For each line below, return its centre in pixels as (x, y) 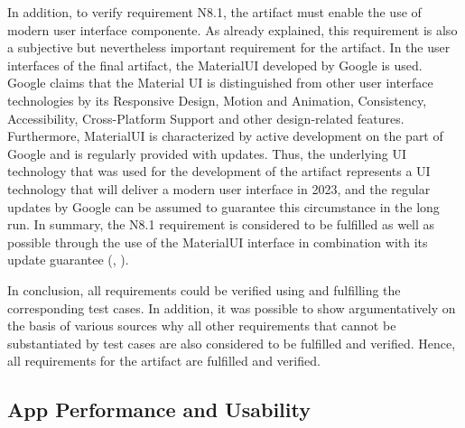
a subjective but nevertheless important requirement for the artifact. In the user (229, 47)
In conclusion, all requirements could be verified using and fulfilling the (204, 289)
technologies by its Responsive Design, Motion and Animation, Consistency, (217, 100)
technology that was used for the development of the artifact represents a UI (219, 171)
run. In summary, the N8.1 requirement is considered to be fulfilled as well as (221, 224)
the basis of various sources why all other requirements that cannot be (202, 326)
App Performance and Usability (159, 409)
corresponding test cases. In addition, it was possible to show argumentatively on (232, 307)
